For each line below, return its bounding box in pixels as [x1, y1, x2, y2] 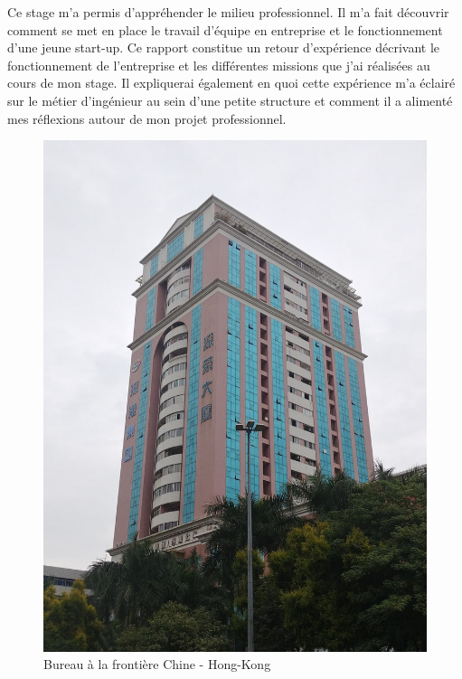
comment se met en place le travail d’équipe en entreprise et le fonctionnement [7, 20, 443, 39]
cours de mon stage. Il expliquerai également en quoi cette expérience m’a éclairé [7, 73, 456, 92]
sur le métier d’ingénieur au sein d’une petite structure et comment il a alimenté [7, 90, 453, 109]
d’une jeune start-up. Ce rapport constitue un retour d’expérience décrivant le [7, 38, 440, 57]
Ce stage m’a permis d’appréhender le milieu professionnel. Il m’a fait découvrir [7, 3, 449, 21]
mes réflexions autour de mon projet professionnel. [7, 108, 287, 127]
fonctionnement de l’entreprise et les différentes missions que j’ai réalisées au [7, 55, 430, 74]
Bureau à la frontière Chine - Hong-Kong [43, 655, 271, 674]
